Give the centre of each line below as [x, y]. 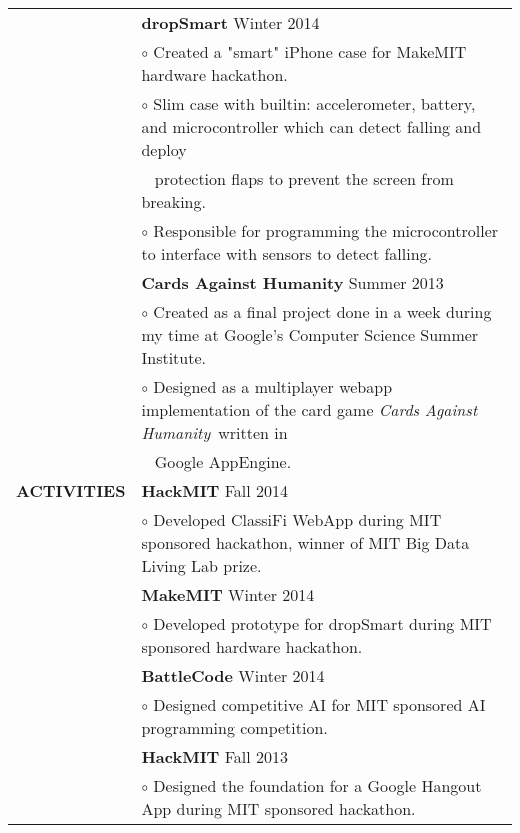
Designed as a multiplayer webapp [273, 386]
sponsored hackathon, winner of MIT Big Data [305, 542]
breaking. [173, 201]
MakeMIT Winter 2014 [228, 594]
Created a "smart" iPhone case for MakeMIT [310, 51]
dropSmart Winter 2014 [230, 22]
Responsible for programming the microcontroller [326, 230]
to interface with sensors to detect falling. [287, 253]
